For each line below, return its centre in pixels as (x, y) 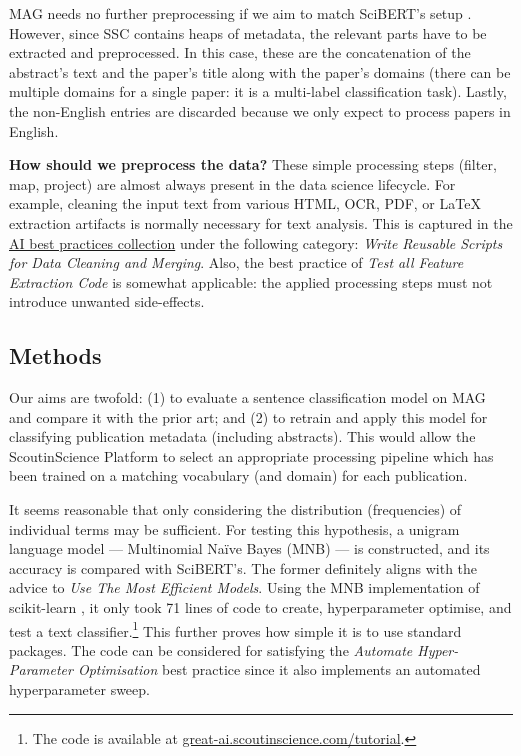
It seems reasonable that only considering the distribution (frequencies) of (235, 509)
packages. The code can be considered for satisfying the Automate (211, 649)
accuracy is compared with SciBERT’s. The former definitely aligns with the (243, 567)
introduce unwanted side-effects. (107, 301)
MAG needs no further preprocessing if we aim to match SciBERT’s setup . (240, 13)
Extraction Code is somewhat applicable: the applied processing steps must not (251, 281)
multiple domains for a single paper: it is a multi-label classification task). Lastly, (258, 91)
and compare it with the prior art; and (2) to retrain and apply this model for (248, 416)
